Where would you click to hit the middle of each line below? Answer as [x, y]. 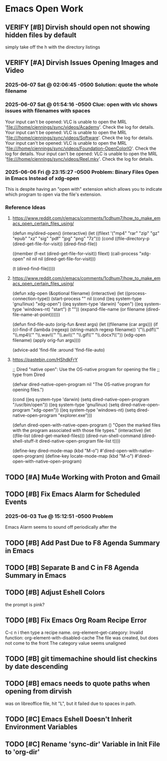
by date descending [37, 667]
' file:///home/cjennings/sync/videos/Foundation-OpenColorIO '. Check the [81, 148]
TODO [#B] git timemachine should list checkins [81, 659]
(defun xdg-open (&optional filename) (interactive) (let [68, 293]
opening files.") [28, 390]
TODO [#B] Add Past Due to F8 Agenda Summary [83, 543]
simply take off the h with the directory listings [53, 47]
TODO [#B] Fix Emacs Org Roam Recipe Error [76, 621]
